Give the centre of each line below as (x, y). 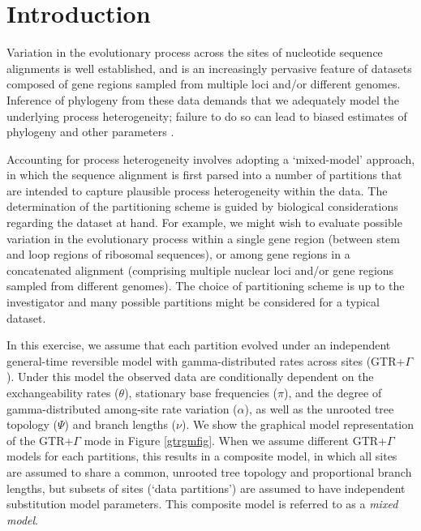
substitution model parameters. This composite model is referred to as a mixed (202, 504)
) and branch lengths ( (120, 424)
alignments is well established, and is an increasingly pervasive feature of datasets (209, 68)
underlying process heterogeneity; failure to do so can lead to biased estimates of (207, 116)
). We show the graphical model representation (298, 424)
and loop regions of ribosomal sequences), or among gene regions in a (178, 254)
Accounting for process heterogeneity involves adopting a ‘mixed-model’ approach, (211, 158)
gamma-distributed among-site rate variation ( (122, 408)
